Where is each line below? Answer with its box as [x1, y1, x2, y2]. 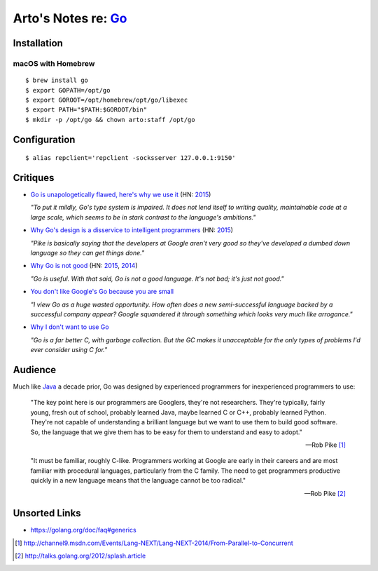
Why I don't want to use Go [30, 323, 109, 331]
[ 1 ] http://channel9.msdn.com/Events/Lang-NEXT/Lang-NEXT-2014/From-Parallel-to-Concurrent [15, 539, 293, 547]
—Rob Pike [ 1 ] [305, 441, 346, 449]
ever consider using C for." [30, 346, 108, 354]
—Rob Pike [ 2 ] [304, 489, 346, 497]
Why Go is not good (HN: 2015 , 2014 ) [30, 262, 138, 270]
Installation [13, 37, 63, 49]
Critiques [13, 172, 55, 184]
